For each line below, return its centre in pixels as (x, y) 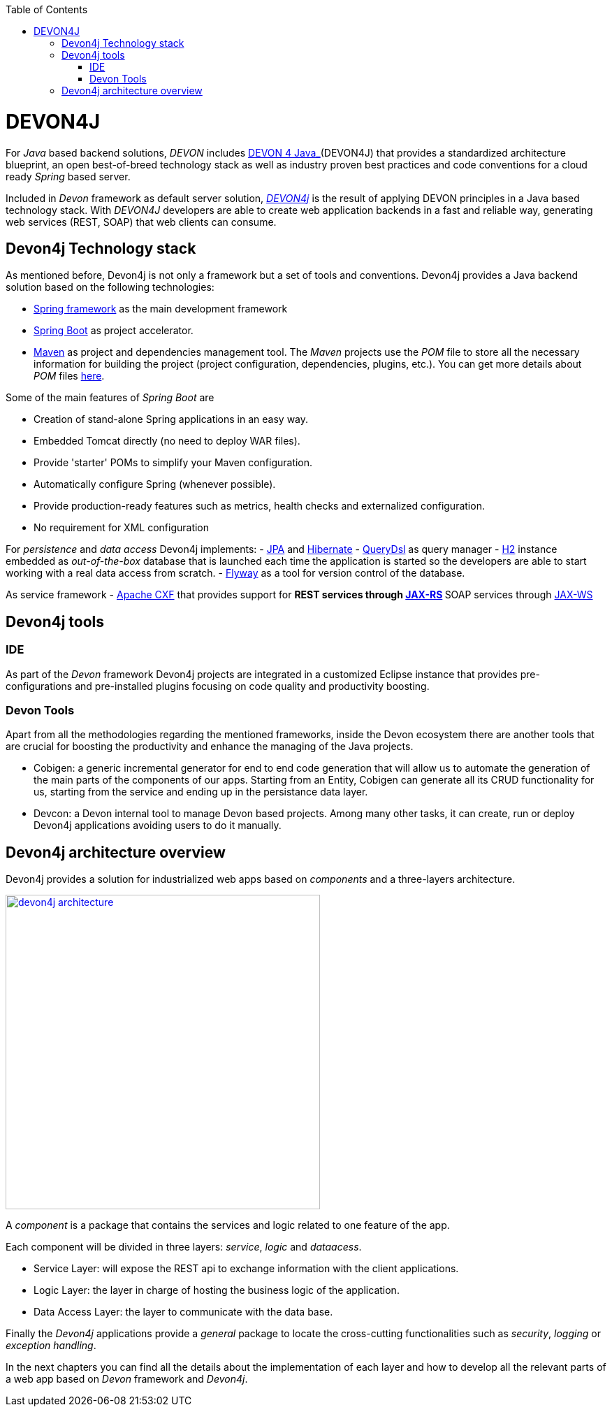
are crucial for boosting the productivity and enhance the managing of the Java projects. (210, 747)
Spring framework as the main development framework (161, 309)
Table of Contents (47, 9)
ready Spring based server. (68, 176)
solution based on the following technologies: (110, 287)
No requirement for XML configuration (122, 528)
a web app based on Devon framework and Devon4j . (127, 1379)
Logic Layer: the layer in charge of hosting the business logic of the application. (217, 1290)
